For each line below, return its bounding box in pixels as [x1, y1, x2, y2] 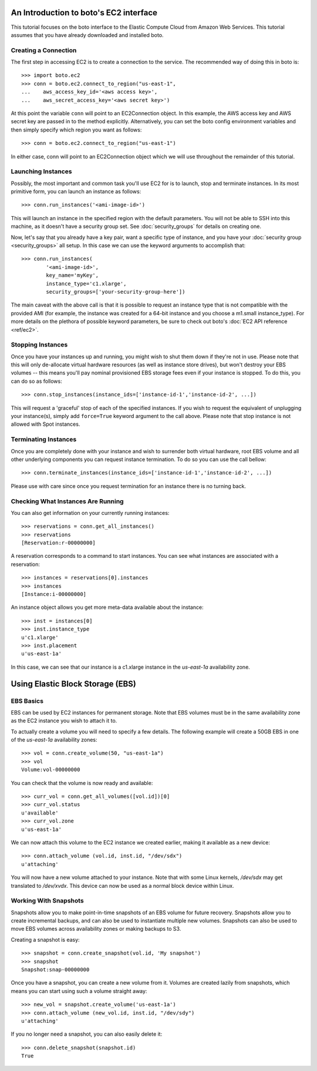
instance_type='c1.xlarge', [46, 280, 127, 287]
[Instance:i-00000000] [21, 591, 87, 598]
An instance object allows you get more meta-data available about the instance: [11, 604, 204, 611]
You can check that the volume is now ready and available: [11, 779, 153, 786]
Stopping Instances [11, 341, 68, 349]
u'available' [21, 809, 59, 816]
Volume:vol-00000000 [21, 766, 80, 773]
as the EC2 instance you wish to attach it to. [11, 717, 117, 725]
